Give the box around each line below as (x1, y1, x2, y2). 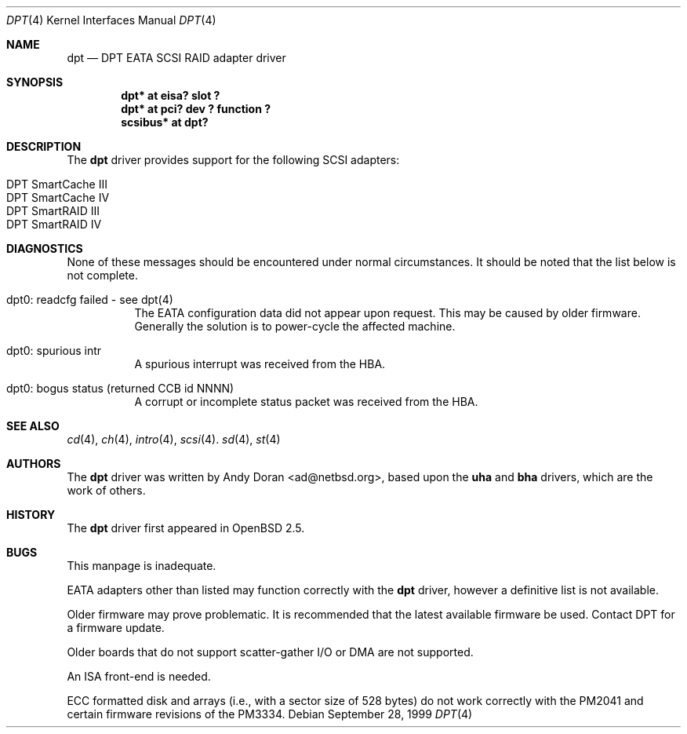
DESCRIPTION (6, 140, 82, 153)
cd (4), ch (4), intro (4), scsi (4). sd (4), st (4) (67, 433, 281, 446)
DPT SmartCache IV (6, 191, 110, 204)
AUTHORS (6, 457, 61, 470)
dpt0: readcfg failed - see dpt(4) (6, 293, 173, 306)
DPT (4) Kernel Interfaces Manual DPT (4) (6, 13, 216, 27)
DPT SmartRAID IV (6, 217, 102, 231)
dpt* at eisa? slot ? (121, 89, 220, 102)
